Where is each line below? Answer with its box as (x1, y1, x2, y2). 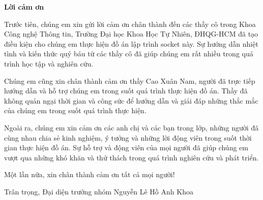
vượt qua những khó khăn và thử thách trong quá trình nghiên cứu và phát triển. (4, 152, 259, 162)
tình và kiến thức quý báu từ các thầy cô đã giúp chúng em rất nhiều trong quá (4, 48, 253, 59)
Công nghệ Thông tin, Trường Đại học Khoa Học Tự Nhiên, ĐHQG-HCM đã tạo (4, 28, 258, 39)
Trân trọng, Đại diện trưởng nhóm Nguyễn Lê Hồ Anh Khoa (4, 186, 193, 196)
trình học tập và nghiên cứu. (4, 58, 94, 69)
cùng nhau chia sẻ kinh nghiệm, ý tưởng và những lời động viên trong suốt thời (4, 132, 252, 143)
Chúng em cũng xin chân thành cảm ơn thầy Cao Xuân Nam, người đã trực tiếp (4, 75, 255, 86)
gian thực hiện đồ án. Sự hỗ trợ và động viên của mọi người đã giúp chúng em (4, 142, 248, 153)
